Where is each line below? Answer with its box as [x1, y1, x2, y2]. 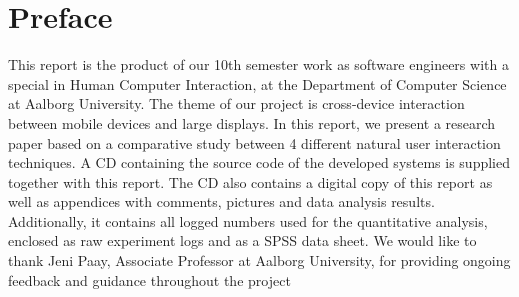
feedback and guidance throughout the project [8, 269, 291, 290]
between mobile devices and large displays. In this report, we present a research [8, 112, 496, 133]
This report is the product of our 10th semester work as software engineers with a [8, 54, 509, 75]
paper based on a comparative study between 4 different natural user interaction [8, 132, 501, 153]
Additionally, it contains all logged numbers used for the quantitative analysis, [8, 210, 488, 231]
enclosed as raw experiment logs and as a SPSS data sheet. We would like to [8, 230, 477, 251]
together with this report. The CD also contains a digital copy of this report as [8, 171, 493, 192]
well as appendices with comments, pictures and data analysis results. [8, 191, 435, 212]
